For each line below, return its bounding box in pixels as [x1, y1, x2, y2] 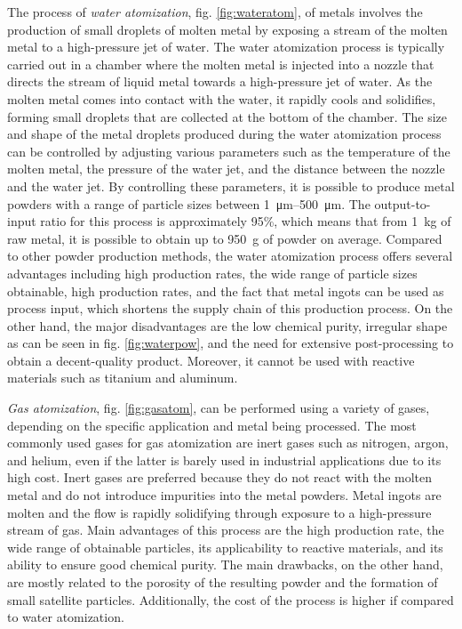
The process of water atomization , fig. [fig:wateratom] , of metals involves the [7, 3, 423, 20]
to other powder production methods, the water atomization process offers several [7, 246, 453, 265]
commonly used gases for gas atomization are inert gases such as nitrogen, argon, [7, 433, 449, 452]
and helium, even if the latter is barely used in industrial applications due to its [7, 450, 442, 469]
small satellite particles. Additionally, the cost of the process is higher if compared [7, 590, 454, 609]
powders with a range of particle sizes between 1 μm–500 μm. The [7, 194, 370, 213]
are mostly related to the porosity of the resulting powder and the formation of [7, 573, 438, 591]
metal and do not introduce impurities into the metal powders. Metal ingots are [7, 486, 442, 504]
